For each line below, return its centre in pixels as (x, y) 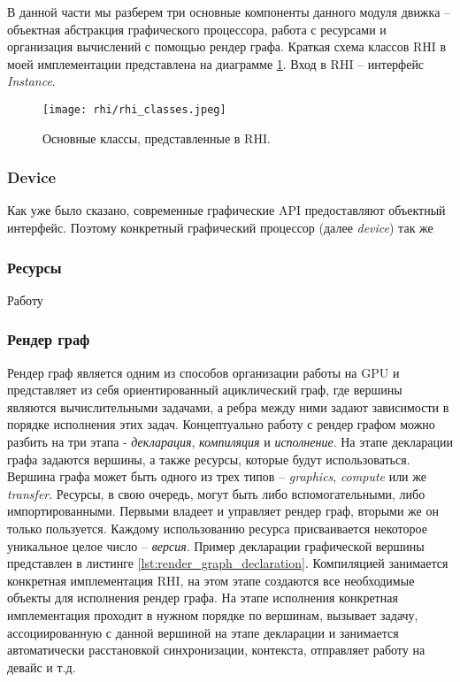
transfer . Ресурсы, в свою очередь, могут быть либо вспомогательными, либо (216, 493)
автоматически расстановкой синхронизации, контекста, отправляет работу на (216, 650)
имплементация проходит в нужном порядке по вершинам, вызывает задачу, (213, 614)
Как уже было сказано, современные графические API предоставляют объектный (226, 210)
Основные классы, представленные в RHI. (157, 138)
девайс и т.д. (42, 667)
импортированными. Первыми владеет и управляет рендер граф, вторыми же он (223, 511)
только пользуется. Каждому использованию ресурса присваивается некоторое (217, 528)
